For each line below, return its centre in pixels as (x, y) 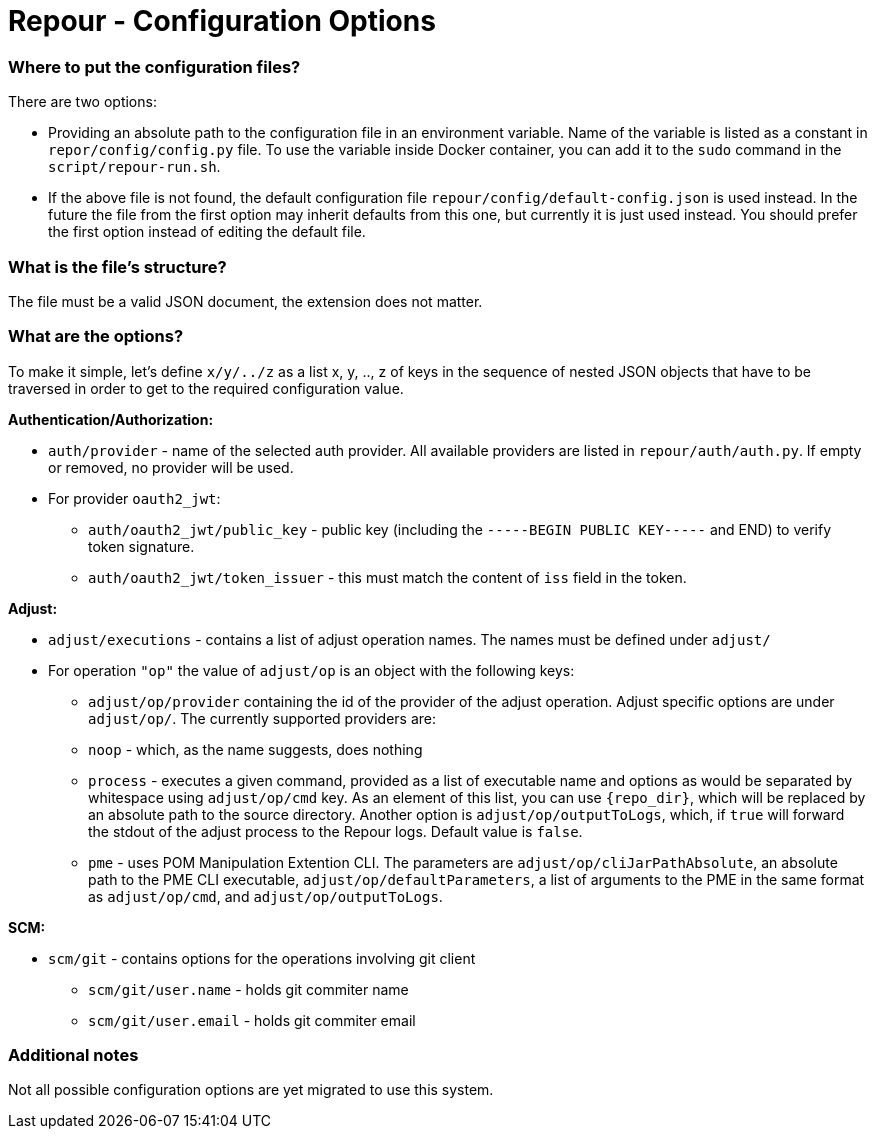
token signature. (141, 546)
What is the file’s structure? (117, 266)
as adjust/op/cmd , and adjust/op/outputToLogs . (265, 896)
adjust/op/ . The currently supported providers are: (262, 718)
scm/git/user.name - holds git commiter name (248, 989)
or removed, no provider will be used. (171, 467)
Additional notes (73, 1055)
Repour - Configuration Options (222, 21)
